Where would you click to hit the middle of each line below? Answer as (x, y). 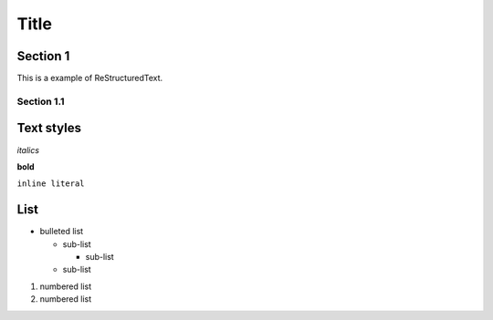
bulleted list (62, 232)
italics (28, 150)
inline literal (51, 184)
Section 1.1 (41, 101)
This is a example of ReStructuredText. (90, 78)
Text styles (49, 128)
